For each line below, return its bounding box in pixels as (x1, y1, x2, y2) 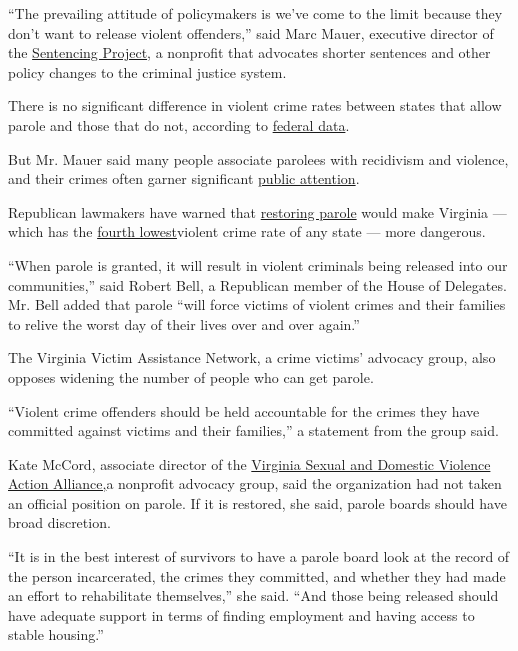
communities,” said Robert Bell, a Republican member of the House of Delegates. (8, 274, 507, 295)
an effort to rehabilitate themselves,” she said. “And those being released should (8, 585, 499, 606)
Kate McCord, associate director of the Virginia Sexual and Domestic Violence (8, 453, 491, 474)
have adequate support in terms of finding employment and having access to (8, 604, 475, 625)
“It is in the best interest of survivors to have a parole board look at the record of (8, 546, 510, 567)
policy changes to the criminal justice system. (8, 61, 287, 82)
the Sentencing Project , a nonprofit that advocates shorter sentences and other (8, 42, 491, 63)
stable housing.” (8, 624, 104, 645)
